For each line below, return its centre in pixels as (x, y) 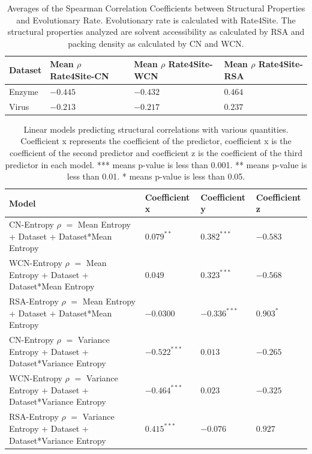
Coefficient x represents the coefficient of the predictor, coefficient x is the (156, 141)
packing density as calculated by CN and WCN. (156, 43)
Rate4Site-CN (79, 75)
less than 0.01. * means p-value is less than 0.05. (156, 176)
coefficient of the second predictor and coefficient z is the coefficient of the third (156, 152)
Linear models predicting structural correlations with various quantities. (156, 129)
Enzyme (24, 91)
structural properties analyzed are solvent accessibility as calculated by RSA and (156, 32)
